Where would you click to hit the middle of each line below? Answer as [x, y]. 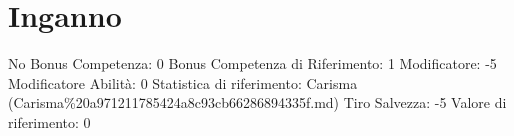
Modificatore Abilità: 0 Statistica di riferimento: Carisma [183, 82]
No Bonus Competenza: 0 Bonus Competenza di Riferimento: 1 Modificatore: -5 [252, 63]
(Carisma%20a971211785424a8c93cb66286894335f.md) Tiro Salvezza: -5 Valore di [257, 102]
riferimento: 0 [49, 121]
